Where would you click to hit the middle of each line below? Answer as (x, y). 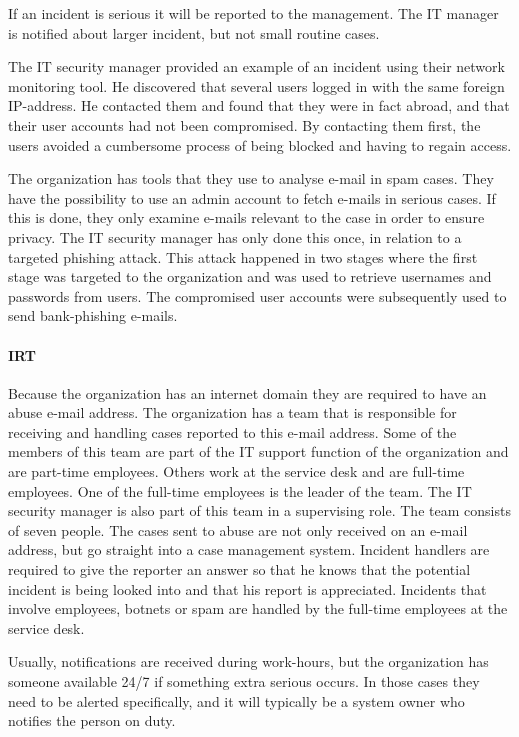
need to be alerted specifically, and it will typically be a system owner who (236, 700)
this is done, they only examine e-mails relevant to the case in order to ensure (246, 217)
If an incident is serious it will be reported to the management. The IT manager (253, 13)
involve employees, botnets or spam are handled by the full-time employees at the (258, 608)
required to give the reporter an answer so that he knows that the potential (239, 569)
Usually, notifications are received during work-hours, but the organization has (248, 661)
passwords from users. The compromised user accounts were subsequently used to (257, 295)
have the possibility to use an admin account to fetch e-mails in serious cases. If (252, 197)
